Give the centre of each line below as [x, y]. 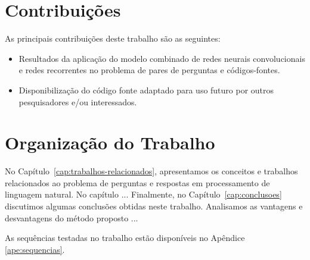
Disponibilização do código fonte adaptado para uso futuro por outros [146, 90]
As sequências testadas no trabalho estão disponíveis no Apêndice [125, 238]
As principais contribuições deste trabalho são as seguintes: [113, 38]
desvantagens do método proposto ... [72, 217]
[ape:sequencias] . [35, 249]
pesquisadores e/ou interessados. [78, 101]
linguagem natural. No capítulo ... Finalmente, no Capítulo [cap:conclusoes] [143, 194]
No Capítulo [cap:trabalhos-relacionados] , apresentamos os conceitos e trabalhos [151, 171]
